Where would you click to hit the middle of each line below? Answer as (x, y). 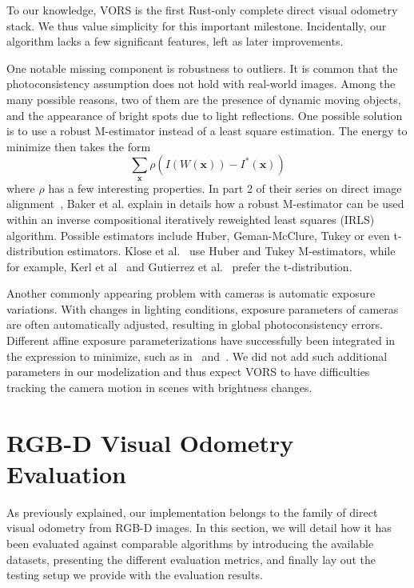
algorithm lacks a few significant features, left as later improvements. (175, 41)
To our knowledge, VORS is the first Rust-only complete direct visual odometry (202, 10)
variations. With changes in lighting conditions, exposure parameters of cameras (203, 308)
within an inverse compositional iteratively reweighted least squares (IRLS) (191, 219)
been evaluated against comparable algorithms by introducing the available (190, 543)
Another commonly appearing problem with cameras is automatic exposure (191, 293)
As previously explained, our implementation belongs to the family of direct (192, 512)
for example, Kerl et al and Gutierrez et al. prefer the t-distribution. (179, 266)
